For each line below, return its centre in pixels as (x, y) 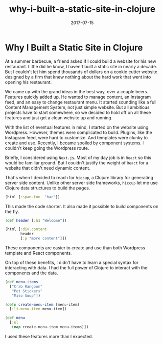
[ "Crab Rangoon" (26, 286)
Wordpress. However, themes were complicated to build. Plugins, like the (79, 132)
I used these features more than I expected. (49, 336)
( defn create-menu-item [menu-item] (42, 304)
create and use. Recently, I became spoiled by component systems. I (75, 143)
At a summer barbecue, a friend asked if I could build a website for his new (81, 61)
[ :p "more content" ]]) (44, 238)
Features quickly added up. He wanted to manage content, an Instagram (78, 97)
